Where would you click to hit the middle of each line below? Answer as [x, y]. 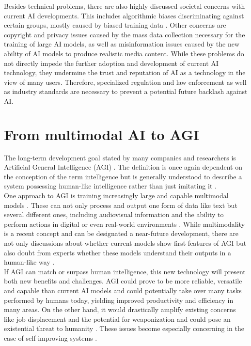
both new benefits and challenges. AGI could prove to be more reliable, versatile [123, 281]
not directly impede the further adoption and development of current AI [111, 63]
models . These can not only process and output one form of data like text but [121, 205]
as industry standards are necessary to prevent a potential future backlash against [126, 91]
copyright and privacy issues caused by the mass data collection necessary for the [125, 34]
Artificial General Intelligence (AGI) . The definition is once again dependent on [123, 167]
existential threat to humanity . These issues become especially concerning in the [124, 328]
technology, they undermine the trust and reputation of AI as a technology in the [125, 72]
